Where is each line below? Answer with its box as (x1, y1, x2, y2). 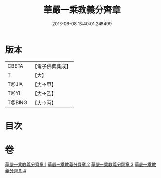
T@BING (7, 99, 28, 106)
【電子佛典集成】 (32, 63, 72, 70)
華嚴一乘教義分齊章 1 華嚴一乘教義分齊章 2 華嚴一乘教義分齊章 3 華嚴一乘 (5, 161, 152, 167)
